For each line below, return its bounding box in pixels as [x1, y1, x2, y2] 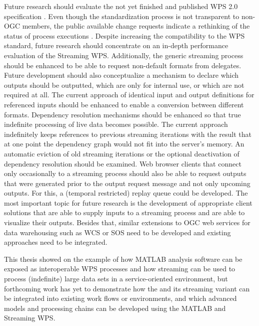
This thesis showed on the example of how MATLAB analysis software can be [4, 253, 242, 264]
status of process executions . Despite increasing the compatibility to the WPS [4, 30, 245, 41]
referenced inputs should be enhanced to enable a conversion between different [4, 99, 244, 109]
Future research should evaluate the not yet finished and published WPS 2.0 [4, 1, 238, 11]
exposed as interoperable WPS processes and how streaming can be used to [4, 263, 235, 274]
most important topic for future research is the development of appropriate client [4, 197, 252, 208]
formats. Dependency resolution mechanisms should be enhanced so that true [4, 109, 241, 119]
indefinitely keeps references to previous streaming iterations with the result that [4, 128, 251, 139]
